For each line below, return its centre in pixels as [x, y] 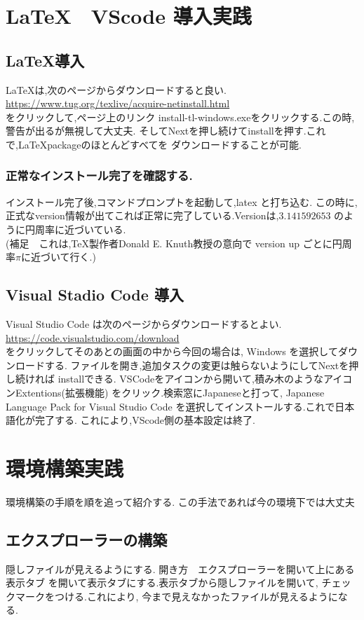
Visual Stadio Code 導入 [95, 295]
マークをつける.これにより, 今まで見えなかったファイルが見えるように [176, 596]
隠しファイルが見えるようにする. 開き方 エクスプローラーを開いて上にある [180, 569]
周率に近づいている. [80, 229]
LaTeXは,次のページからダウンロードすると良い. [116, 89]
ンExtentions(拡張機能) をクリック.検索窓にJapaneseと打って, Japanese [165, 392]
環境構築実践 [65, 468]
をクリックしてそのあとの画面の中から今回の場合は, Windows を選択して [172, 351]
